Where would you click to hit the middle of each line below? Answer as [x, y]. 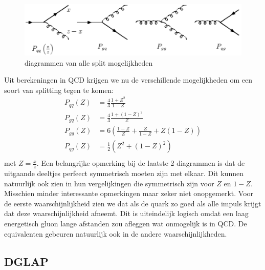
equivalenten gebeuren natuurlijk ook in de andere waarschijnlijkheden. [116, 233]
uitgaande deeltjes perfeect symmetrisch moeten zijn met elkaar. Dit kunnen [124, 173]
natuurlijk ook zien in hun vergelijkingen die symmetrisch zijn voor [109, 183]
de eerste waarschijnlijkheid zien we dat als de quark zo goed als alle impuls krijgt [133, 203]
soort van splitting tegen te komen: [59, 90]
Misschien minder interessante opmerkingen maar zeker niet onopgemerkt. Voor [129, 193]
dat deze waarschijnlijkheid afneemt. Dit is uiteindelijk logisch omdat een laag [126, 213]
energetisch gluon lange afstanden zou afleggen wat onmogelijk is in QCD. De [126, 223]
